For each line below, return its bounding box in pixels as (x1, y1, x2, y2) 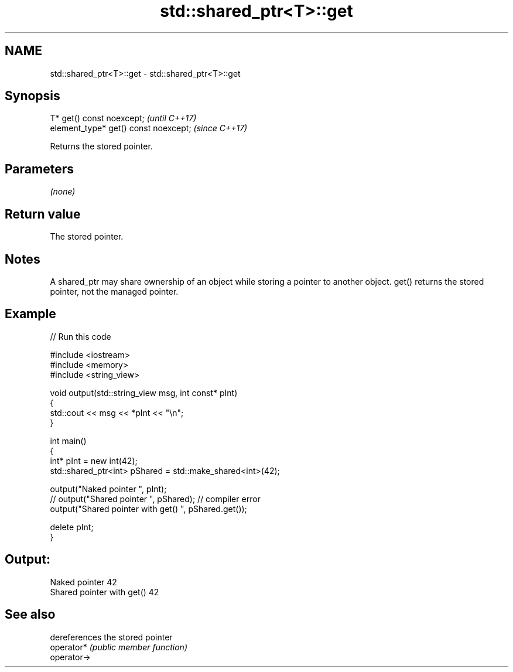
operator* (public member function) (50, 642, 188, 652)
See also (5, 607, 56, 622)
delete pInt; (50, 521, 94, 532)
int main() (50, 435, 87, 446)
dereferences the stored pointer (50, 632, 173, 642)
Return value (5, 206, 81, 221)
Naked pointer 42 (50, 577, 117, 587)
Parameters (5, 161, 74, 176)
